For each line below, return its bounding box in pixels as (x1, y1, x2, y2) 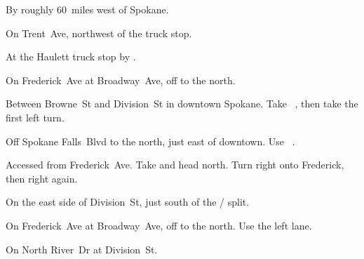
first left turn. (6, 109, 65, 124)
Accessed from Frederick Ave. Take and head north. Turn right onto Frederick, (6, 157, 344, 172)
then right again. (6, 171, 78, 185)
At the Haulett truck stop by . (6, 49, 136, 64)
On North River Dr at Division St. (6, 241, 158, 256)
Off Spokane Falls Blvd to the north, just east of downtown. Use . (6, 133, 295, 148)
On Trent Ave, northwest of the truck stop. (6, 25, 192, 40)
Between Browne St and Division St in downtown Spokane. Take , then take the (6, 96, 358, 111)
